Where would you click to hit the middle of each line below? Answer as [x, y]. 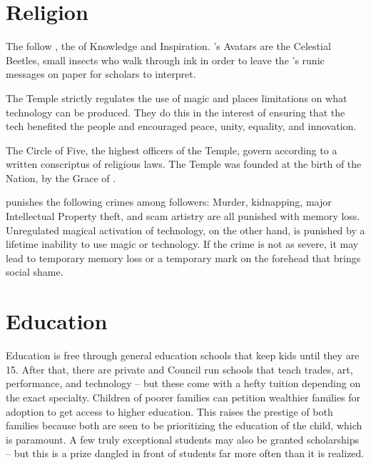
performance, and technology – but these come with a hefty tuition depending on [183, 383]
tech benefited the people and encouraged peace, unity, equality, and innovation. [181, 126]
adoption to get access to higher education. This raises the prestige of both [169, 411]
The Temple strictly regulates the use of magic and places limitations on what [177, 97]
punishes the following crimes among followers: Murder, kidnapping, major [169, 202]
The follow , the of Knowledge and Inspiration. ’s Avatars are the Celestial [168, 46]
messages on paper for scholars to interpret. [101, 74]
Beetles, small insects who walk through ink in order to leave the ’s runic [165, 60]
